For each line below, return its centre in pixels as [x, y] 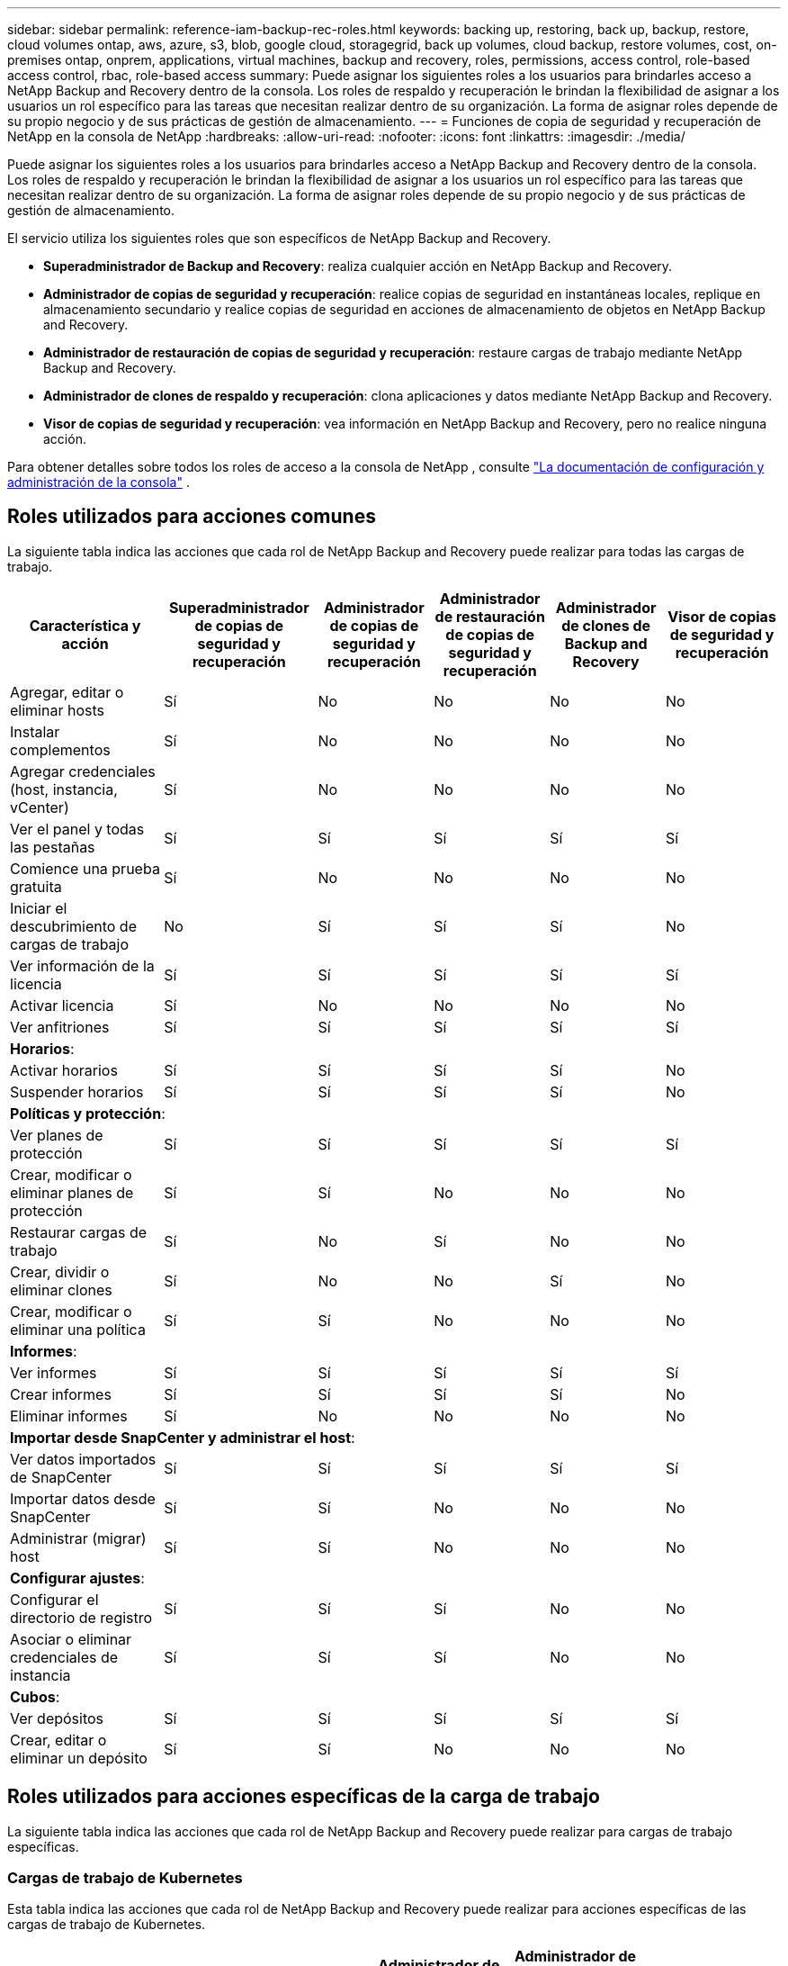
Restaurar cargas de [79, 1232]
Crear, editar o [58, 1740]
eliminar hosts [57, 710]
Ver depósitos [57, 1718]
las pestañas [53, 847]
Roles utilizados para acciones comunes [192, 517]
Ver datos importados [83, 1459]
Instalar [35, 731]
